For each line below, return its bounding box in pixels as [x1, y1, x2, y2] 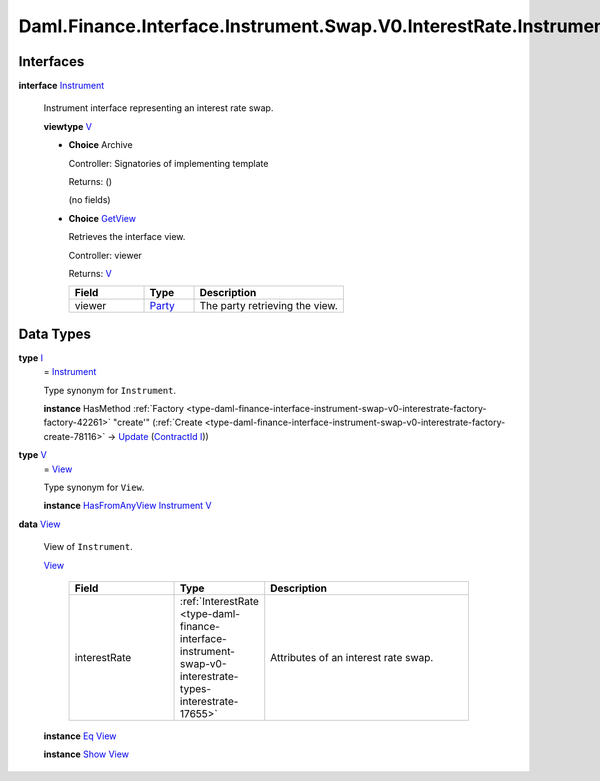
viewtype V [43, 120, 92, 132]
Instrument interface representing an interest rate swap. [43, 102, 274, 114]
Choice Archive [68, 139, 134, 151]
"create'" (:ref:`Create [113, 416, 203, 429]
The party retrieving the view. [199, 299, 339, 313]
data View [18, 518, 61, 530]
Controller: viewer [68, 249, 142, 261]
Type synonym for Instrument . [43, 384, 177, 396]
